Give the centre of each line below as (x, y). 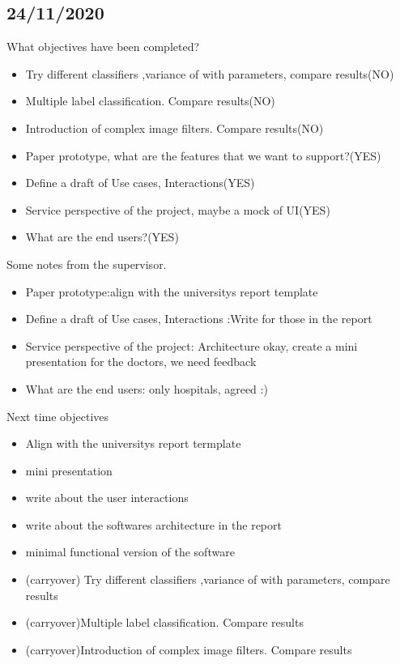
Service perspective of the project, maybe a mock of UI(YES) (178, 209)
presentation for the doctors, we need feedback (141, 362)
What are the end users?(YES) (102, 237)
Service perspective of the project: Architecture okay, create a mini (191, 345)
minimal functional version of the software (130, 552)
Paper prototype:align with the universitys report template (172, 291)
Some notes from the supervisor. (87, 264)
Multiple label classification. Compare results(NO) (150, 101)
